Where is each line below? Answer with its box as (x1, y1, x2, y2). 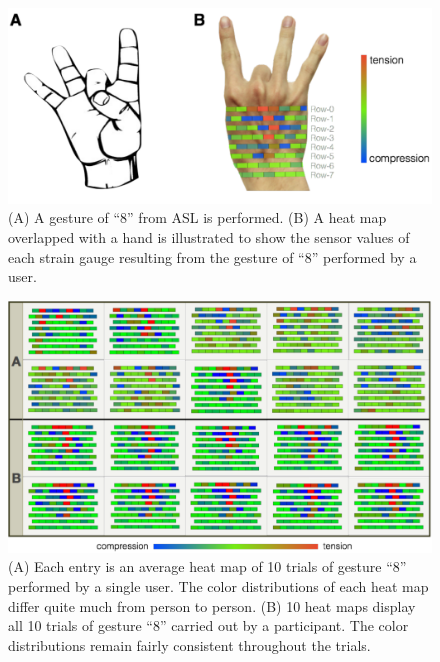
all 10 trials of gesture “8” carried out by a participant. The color (8, 615, 409, 636)
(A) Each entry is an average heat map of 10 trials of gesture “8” (8, 556, 407, 577)
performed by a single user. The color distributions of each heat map (8, 575, 429, 596)
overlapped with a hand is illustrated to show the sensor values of (8, 227, 410, 248)
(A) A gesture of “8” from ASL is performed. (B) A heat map (8, 207, 387, 228)
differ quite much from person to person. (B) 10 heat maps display (8, 595, 416, 616)
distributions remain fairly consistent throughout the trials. (8, 634, 371, 655)
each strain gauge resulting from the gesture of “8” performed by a (8, 246, 417, 267)
